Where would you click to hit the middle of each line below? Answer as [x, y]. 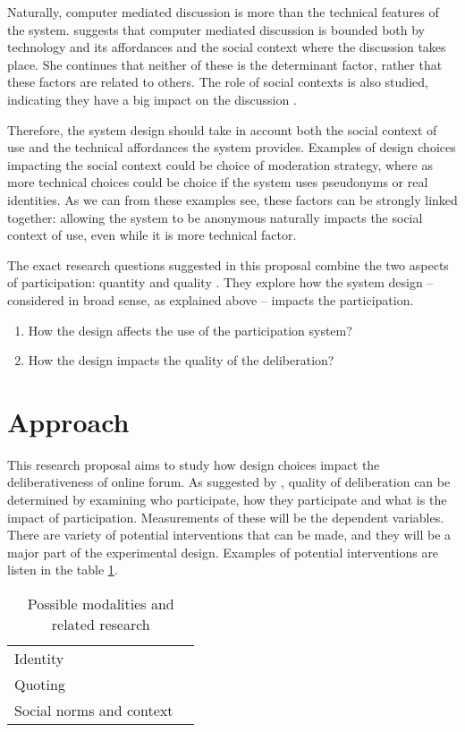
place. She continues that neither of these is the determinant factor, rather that [225, 64]
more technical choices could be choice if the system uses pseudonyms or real [218, 182]
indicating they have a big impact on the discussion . [152, 99]
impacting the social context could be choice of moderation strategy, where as [220, 164]
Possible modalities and [101, 603]
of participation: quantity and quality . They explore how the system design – [220, 282]
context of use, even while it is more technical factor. [152, 235]
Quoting [40, 684]
